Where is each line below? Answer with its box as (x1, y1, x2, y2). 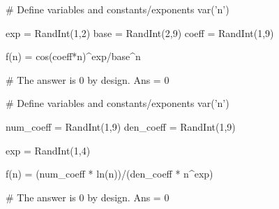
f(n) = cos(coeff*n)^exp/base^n (6, 49, 141, 64)
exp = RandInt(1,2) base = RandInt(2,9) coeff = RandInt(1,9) (6, 25, 274, 40)
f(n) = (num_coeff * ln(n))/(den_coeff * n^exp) (6, 166, 213, 181)
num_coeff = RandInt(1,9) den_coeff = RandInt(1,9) (6, 119, 236, 134)
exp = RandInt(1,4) (6, 143, 91, 157)
